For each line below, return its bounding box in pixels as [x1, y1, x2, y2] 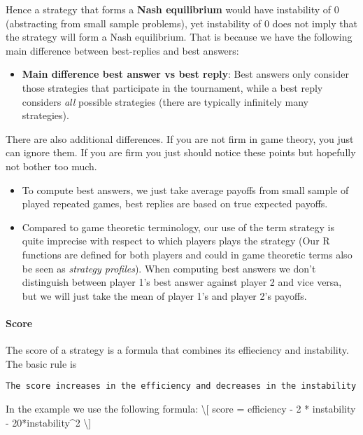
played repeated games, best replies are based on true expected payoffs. [22, 196, 328, 211]
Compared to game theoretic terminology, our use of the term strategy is [22, 219, 334, 234]
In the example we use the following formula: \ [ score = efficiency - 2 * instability [6, 401, 356, 415]
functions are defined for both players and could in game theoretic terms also [22, 247, 353, 261]
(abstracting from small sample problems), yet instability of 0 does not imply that [6, 15, 358, 30]
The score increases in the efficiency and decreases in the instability [6, 381, 357, 392]
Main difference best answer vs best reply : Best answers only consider [22, 67, 349, 81]
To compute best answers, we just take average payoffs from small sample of [22, 182, 349, 197]
